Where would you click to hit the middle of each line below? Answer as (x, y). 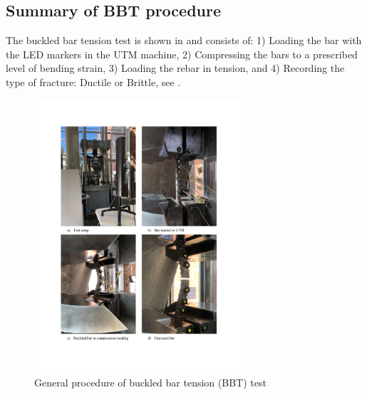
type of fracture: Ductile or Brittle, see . (93, 81)
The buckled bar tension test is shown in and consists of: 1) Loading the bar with (184, 40)
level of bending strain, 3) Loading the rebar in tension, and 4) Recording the (175, 68)
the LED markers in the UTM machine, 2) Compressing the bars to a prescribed (182, 54)
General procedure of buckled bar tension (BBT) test (150, 383)
